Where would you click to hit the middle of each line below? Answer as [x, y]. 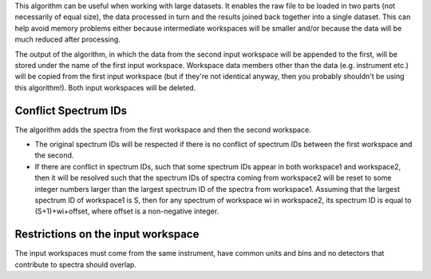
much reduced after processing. [68, 39]
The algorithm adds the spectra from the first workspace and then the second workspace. [163, 130]
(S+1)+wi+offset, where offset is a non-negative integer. [127, 211]
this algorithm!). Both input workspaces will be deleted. [105, 87]
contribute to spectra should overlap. [76, 265]
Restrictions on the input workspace [107, 235]
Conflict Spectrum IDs [71, 111]
